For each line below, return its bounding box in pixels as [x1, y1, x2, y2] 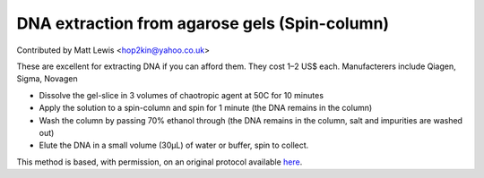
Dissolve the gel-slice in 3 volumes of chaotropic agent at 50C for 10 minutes [39, 89, 324, 100]
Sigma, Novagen [16, 73, 78, 84]
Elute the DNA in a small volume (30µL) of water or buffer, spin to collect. [39, 140, 309, 151]
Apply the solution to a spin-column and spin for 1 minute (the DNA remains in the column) [39, 103, 373, 114]
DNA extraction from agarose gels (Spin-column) [16, 13, 390, 33]
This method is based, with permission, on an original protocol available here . [16, 157, 303, 167]
